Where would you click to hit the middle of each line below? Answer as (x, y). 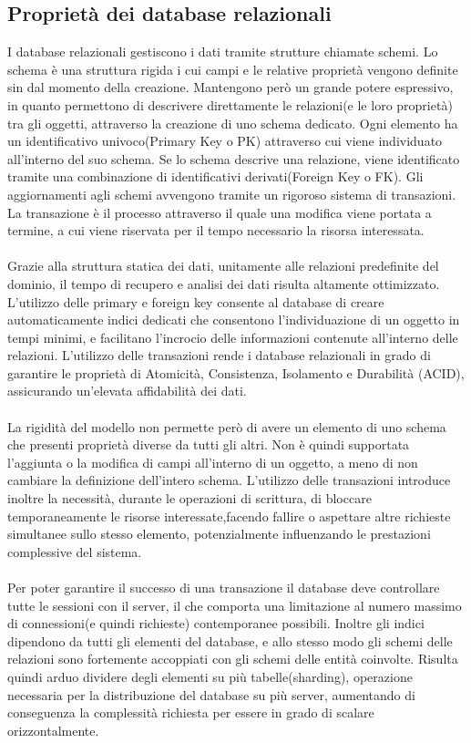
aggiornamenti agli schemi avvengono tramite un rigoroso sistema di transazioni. (232, 194)
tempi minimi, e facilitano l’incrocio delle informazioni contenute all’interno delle (233, 337)
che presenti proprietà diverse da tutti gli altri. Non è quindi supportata (209, 444)
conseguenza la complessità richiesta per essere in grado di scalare (191, 712)
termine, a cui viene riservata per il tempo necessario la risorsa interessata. (216, 230)
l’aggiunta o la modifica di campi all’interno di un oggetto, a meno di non (213, 462)
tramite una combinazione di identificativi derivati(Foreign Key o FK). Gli (215, 176)
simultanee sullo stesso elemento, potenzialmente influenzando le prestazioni (219, 534)
